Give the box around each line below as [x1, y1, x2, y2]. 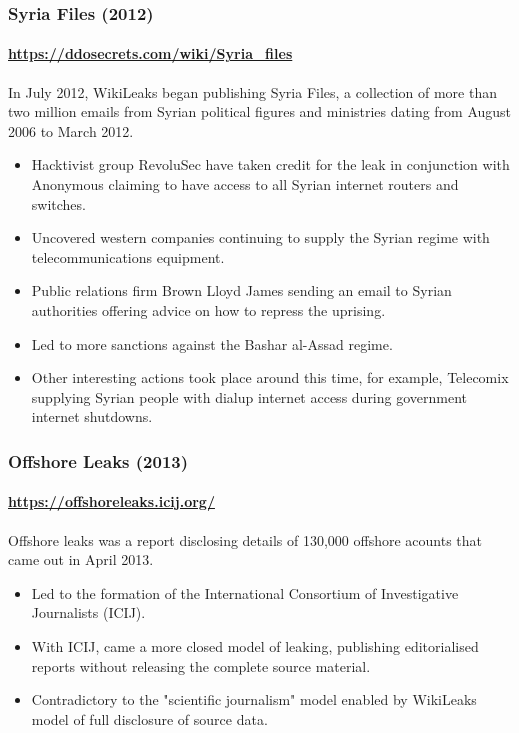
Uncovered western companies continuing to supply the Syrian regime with [31, 227, 490, 248]
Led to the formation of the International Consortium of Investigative [31, 582, 459, 603]
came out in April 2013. [8, 549, 154, 570]
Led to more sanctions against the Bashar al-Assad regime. [31, 333, 393, 354]
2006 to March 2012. [8, 120, 134, 141]
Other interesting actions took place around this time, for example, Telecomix [31, 367, 509, 388]
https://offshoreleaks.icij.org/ [8, 491, 215, 512]
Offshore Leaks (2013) [8, 448, 189, 473]
